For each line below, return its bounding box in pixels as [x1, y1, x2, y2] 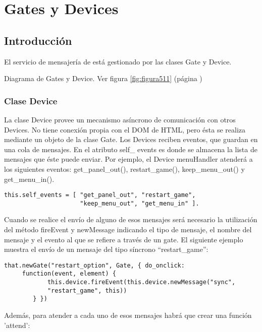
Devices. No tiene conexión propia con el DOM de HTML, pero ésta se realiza [4, 124, 246, 135]
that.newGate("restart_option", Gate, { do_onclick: [4, 261, 185, 269]
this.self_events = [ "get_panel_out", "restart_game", [4, 191, 196, 199]
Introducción [4, 32, 72, 48]
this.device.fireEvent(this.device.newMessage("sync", [47, 279, 236, 286]
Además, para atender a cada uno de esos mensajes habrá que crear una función [4, 310, 252, 320]
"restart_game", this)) [47, 287, 127, 294]
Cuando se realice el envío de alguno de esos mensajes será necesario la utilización [4, 214, 257, 225]
